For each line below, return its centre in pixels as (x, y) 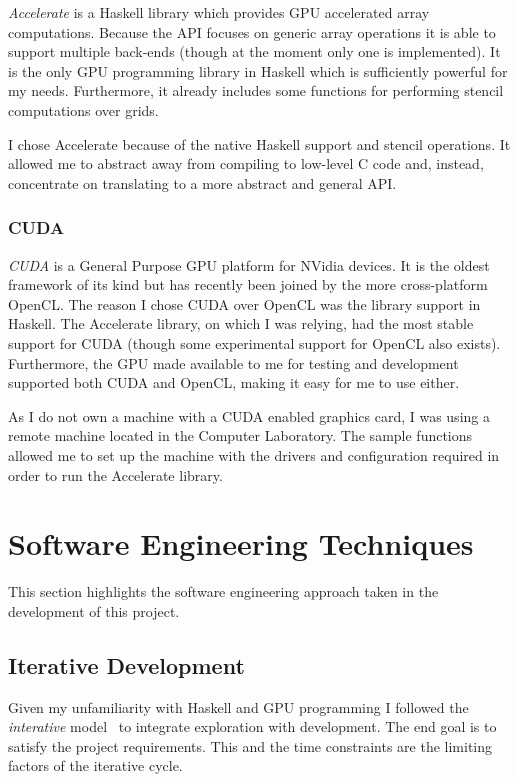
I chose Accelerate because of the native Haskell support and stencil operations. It (259, 143)
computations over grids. (83, 109)
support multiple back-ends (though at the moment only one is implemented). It (254, 51)
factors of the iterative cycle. (95, 765)
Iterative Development (126, 664)
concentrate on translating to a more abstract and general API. (202, 182)
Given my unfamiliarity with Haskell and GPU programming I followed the (238, 706)
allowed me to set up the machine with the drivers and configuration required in (254, 454)
